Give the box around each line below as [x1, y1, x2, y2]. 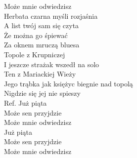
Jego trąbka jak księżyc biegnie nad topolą [4, 78, 133, 88]
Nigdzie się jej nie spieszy [4, 88, 81, 98]
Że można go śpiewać [4, 30, 68, 40]
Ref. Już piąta [4, 97, 47, 108]
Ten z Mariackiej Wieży [4, 69, 76, 79]
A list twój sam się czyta [4, 20, 79, 31]
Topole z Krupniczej [4, 49, 65, 59]
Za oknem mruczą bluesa [4, 39, 80, 50]
